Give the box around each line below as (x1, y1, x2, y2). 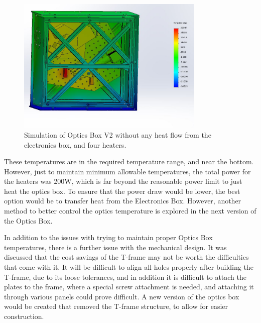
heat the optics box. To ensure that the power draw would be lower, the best (4, 185, 240, 196)
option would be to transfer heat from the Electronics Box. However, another (4, 195, 241, 206)
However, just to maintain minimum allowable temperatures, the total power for (4, 166, 251, 176)
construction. (4, 311, 44, 321)
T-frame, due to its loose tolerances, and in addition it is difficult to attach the (4, 271, 246, 282)
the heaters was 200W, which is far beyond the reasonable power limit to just (4, 176, 242, 186)
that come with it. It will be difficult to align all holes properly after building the (4, 262, 253, 272)
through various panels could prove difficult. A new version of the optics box (4, 291, 239, 301)
